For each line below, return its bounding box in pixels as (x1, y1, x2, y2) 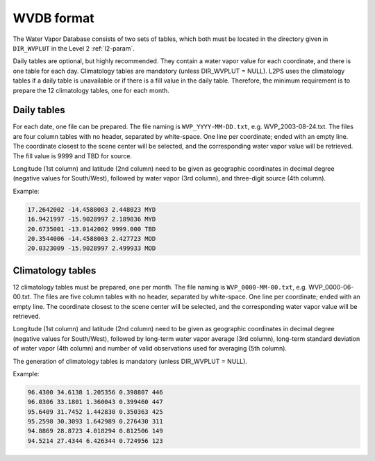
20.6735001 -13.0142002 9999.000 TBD (27, 225, 156, 233)
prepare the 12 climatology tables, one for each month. (12, 86, 169, 94)
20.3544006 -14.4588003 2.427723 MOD (27, 235, 156, 242)
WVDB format (12, 10, 94, 26)
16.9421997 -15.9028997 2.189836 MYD (27, 215, 156, 224)
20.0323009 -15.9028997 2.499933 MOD (27, 244, 156, 253)
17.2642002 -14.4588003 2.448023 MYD (27, 206, 156, 213)
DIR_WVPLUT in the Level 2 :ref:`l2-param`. (12, 44, 135, 52)
